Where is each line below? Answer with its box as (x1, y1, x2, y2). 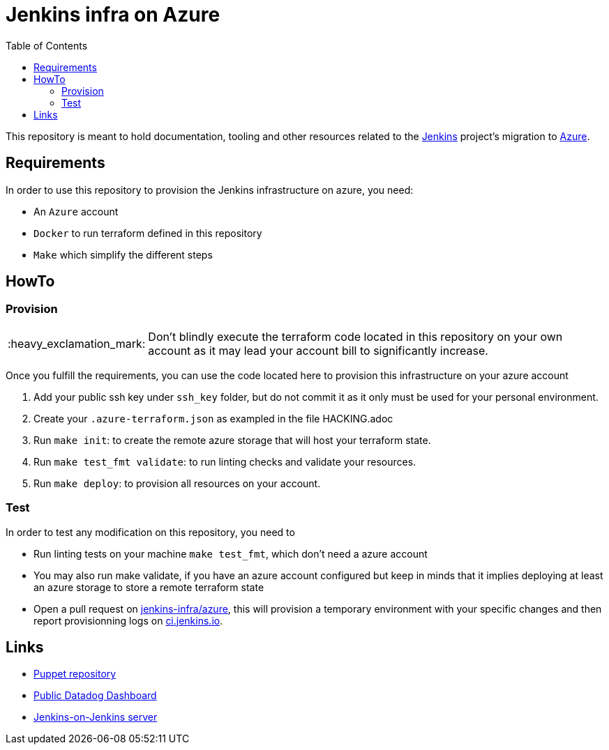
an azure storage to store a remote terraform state (33, 581, 264, 593)
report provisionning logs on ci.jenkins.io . (33, 614, 223, 627)
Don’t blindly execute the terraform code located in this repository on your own (148, 329, 563, 344)
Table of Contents (6, 39, 88, 52)
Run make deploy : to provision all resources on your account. (33, 477, 321, 489)
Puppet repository (33, 668, 116, 680)
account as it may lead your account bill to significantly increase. (148, 343, 488, 358)
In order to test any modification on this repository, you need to (6, 526, 295, 538)
